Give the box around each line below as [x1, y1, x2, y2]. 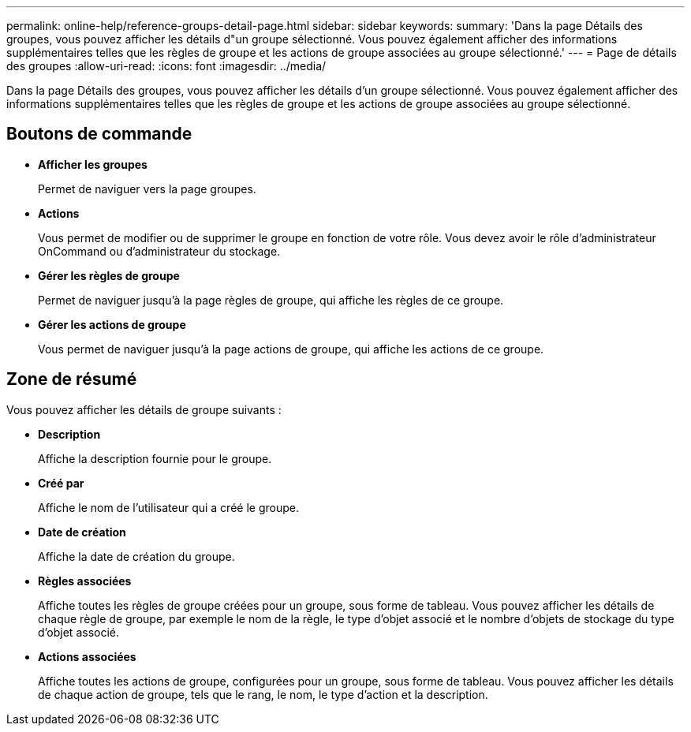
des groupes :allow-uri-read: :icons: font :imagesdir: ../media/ [6, 59, 327, 73]
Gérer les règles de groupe [38, 268, 180, 282]
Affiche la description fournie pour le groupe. [38, 451, 272, 465]
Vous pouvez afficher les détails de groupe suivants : [6, 402, 282, 416]
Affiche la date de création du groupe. [38, 549, 235, 563]
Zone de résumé [6, 369, 137, 390]
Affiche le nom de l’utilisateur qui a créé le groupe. [38, 500, 299, 514]
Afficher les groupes [38, 157, 148, 171]
